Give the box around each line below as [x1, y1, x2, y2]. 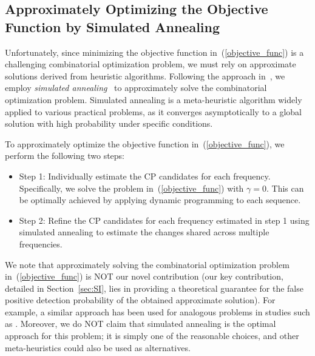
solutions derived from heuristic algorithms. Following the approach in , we [5, 69, 285, 82]
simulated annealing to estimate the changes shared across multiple [19, 226, 269, 238]
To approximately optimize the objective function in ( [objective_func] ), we [5, 137, 285, 150]
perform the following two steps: [5, 149, 125, 162]
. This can [266, 181, 304, 194]
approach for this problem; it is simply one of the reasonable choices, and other [5, 329, 299, 342]
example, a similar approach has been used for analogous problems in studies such [5, 305, 310, 318]
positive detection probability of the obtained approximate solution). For [5, 294, 276, 306]
